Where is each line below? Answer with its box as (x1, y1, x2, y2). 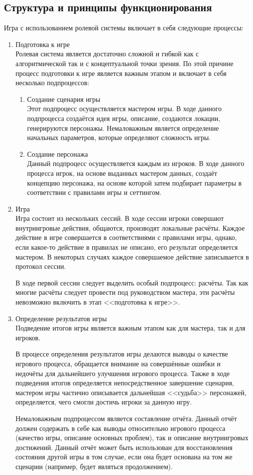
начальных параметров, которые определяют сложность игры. (27, 132, 211, 142)
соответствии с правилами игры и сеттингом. (27, 187, 162, 197)
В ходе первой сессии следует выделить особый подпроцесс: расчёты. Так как (15, 277, 249, 287)
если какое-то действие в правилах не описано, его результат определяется (15, 242, 238, 252)
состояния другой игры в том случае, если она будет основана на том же (15, 451, 232, 462)
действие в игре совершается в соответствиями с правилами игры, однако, (15, 232, 237, 242)
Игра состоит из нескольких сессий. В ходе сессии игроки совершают (15, 213, 224, 223)
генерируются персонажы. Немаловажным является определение (27, 122, 219, 133)
